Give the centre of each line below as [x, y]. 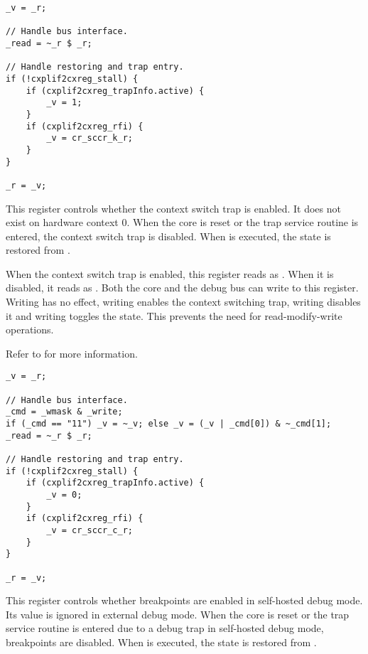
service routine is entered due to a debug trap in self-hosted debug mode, [165, 628]
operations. [30, 329]
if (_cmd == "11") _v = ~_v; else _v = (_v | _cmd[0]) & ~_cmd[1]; [169, 424]
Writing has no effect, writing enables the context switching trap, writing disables [183, 302]
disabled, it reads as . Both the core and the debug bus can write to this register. [182, 288]
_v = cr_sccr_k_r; [90, 138]
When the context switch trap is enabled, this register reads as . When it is [170, 273]
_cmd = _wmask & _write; [64, 412]
